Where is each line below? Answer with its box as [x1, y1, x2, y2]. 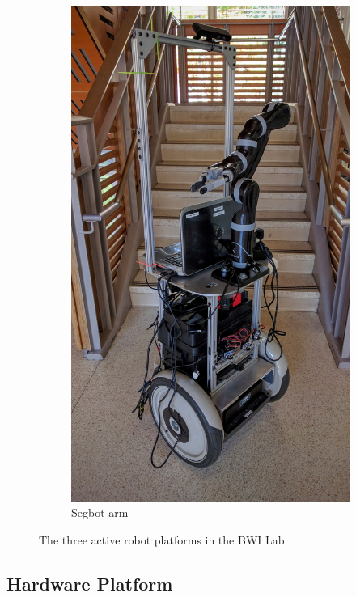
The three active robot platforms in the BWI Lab [39, 531, 285, 548]
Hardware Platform [6, 570, 173, 595]
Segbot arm [71, 504, 129, 521]
